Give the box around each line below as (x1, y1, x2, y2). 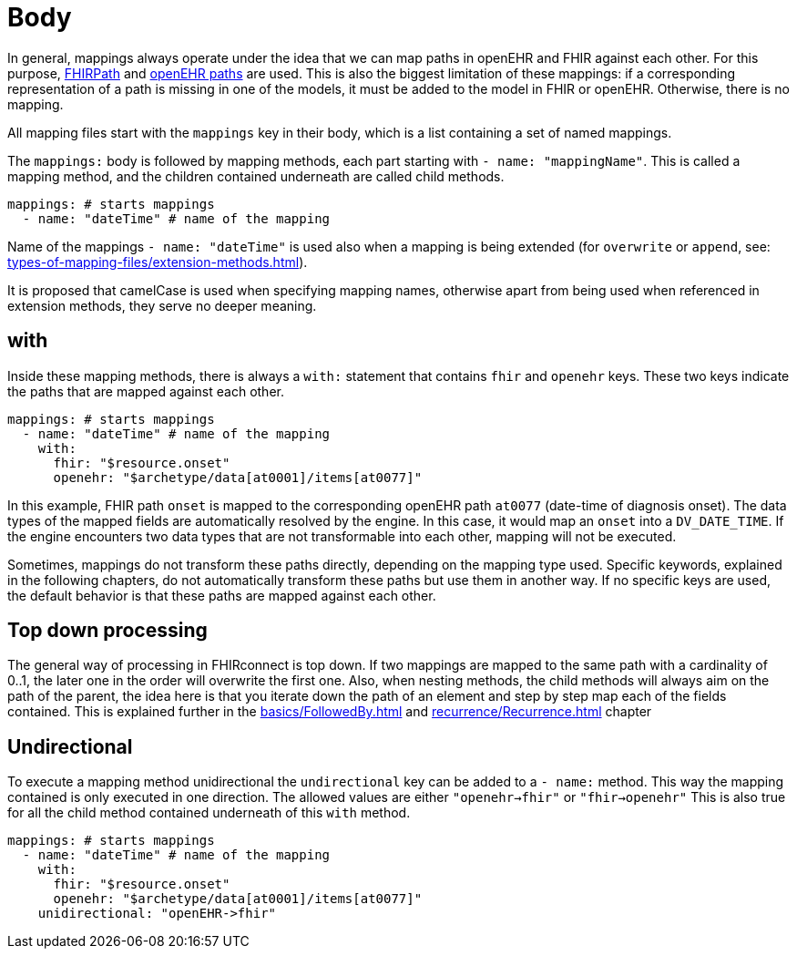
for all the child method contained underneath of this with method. (7, 805, 411, 821)
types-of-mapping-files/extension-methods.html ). (7, 253, 308, 270)
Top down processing (7, 619, 208, 642)
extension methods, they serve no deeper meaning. (7, 297, 317, 314)
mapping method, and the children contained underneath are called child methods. (7, 168, 505, 184)
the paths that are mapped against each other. (7, 383, 284, 399)
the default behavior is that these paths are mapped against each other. (7, 587, 436, 603)
